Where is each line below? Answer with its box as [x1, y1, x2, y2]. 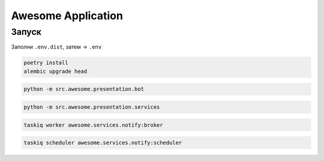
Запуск [11, 26, 42, 37]
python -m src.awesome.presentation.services [23, 103, 160, 111]
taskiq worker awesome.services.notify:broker [23, 121, 163, 129]
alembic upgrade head [23, 68, 88, 74]
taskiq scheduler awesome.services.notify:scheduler [23, 139, 182, 147]
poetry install [23, 59, 68, 66]
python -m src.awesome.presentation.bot [23, 86, 144, 93]
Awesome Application [11, 9, 123, 22]
